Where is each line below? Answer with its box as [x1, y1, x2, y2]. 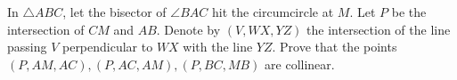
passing [7, 37, 47, 56]
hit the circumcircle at [211, 3, 334, 20]
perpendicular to [61, 37, 153, 56]
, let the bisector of [62, 3, 167, 20]
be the [391, 3, 427, 20]
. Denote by [156, 20, 221, 38]
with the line [183, 37, 253, 56]
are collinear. [265, 54, 335, 73]
